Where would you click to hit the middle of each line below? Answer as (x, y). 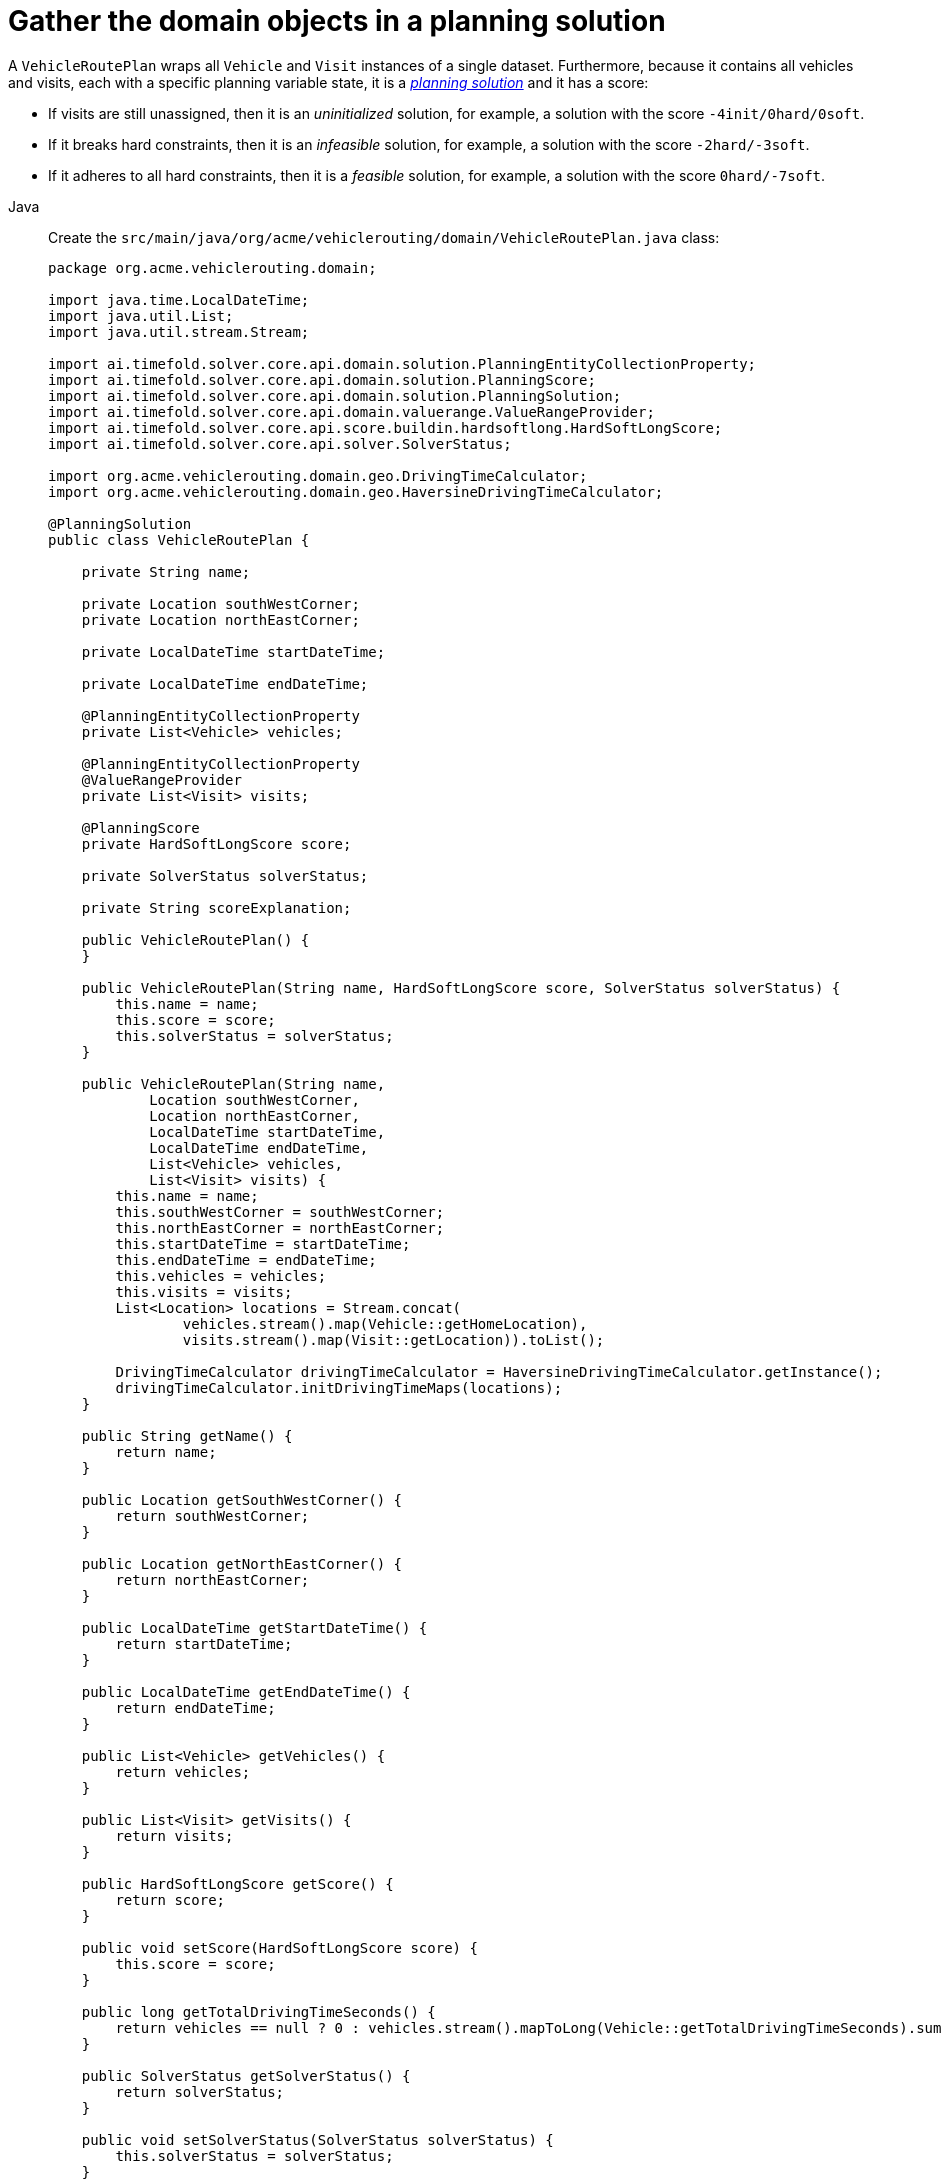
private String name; (166, 571)
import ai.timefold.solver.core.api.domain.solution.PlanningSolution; (335, 395)
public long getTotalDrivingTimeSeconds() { (258, 2011)
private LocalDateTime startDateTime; (233, 651)
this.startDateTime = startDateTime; (263, 1243)
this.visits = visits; (204, 1291)
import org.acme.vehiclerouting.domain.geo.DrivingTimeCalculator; (318, 475)
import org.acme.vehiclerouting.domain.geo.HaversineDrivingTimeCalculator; (356, 491)
